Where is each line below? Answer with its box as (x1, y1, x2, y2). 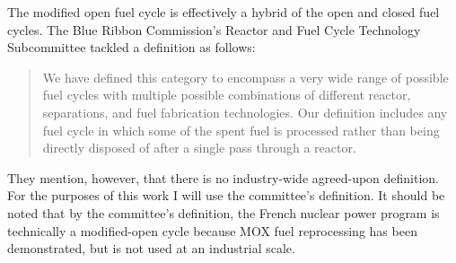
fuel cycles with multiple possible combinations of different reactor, (42, 85, 411, 104)
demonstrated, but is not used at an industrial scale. (7, 239, 295, 258)
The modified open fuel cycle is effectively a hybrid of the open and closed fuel (7, 3, 440, 21)
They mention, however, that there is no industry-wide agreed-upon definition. (7, 168, 440, 187)
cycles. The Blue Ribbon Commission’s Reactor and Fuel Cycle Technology (7, 20, 421, 39)
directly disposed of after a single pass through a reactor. (42, 138, 356, 157)
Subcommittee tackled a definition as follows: (7, 38, 256, 57)
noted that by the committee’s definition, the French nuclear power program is (7, 203, 440, 222)
